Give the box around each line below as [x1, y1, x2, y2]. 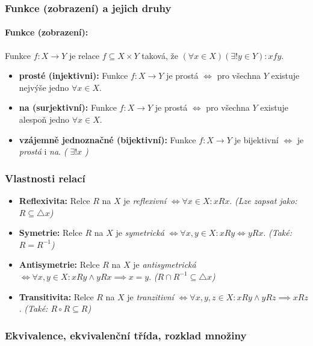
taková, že [141, 49, 178, 61]
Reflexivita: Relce [19, 194, 90, 207]
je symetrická [116, 226, 164, 239]
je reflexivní [123, 194, 167, 207]
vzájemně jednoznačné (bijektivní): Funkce [19, 133, 196, 146]
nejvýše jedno [19, 81, 69, 93]
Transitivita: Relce [19, 290, 94, 303]
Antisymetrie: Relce [19, 258, 100, 271]
